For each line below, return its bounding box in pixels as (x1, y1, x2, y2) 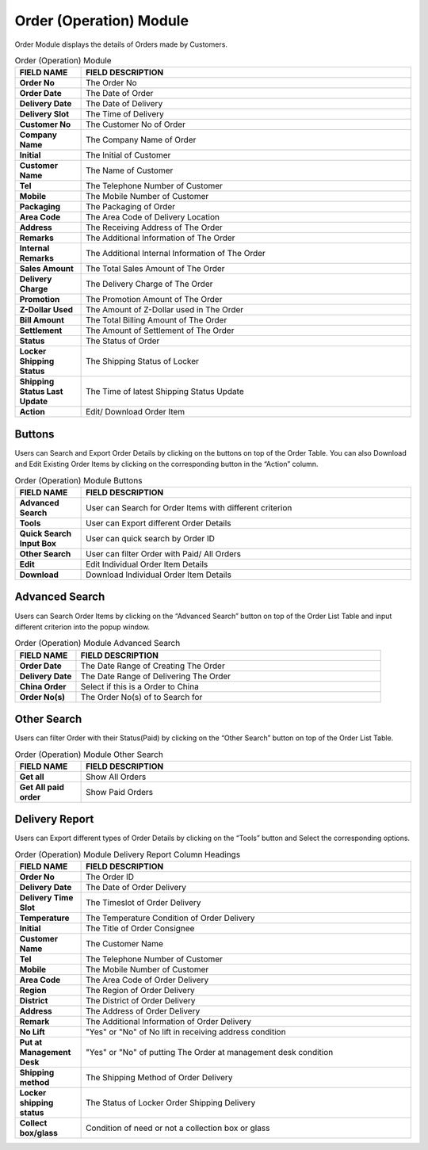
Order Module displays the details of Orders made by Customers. (14, 40, 227, 49)
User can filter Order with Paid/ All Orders (86, 548, 242, 559)
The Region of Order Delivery (86, 985, 195, 996)
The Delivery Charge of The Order (86, 278, 213, 289)
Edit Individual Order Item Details (86, 559, 208, 570)
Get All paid (19, 781, 65, 793)
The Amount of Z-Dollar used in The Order (86, 304, 244, 315)
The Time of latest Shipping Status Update (86, 386, 245, 397)
